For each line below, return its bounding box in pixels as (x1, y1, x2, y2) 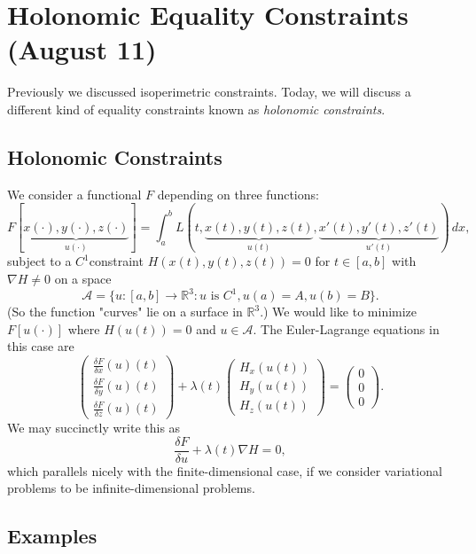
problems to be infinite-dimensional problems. (7, 479, 255, 497)
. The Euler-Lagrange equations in (253, 319, 440, 338)
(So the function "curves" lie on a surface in (7, 302, 243, 321)
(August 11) (7, 31, 157, 67)
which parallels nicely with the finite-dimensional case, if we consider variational (7, 461, 442, 480)
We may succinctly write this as (7, 418, 181, 437)
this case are (7, 337, 74, 355)
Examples (7, 522, 98, 550)
